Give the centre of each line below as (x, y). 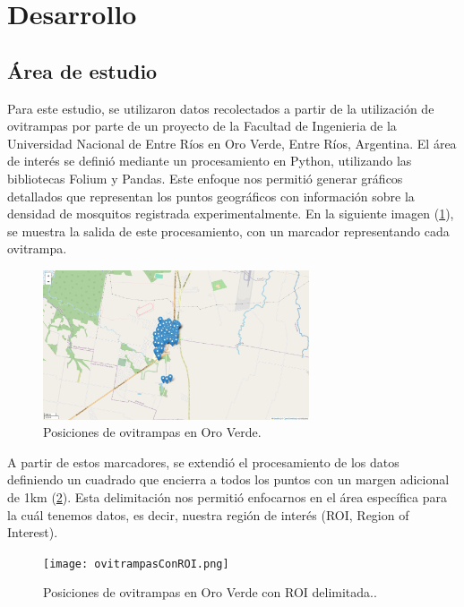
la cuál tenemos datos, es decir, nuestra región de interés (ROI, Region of (208, 514)
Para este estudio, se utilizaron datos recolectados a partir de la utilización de (221, 108)
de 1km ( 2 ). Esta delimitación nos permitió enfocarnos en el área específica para (228, 496)
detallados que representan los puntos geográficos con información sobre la (211, 196)
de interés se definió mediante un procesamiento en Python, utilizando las (210, 161)
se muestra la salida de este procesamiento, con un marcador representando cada (228, 231)
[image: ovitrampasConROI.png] (136, 564)
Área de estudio (82, 70)
